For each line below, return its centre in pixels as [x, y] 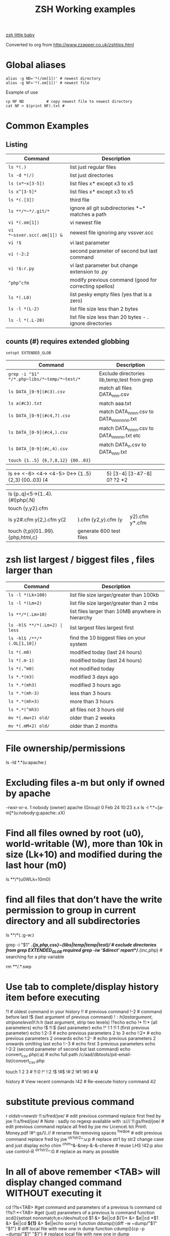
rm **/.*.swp [19, 966]
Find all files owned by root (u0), [75, 833]
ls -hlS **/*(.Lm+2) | [35, 625]
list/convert [18, 1061]
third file [80, 200]
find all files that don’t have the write [84, 900]
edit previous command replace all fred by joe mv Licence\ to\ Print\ [76, 1127]
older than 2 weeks [93, 718]
